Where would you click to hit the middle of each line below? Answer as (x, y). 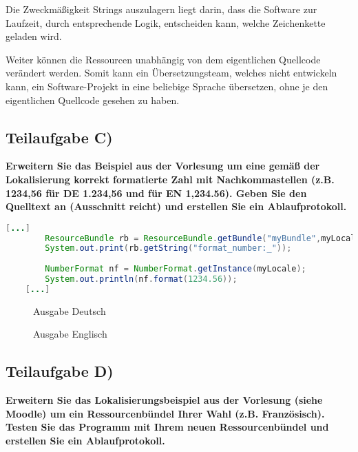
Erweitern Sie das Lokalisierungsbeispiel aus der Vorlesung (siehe (164, 400)
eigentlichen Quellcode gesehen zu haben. (93, 100)
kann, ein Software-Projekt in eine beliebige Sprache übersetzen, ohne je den (167, 86)
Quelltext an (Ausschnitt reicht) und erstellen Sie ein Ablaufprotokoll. (176, 206)
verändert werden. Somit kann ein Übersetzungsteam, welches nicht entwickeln (171, 73)
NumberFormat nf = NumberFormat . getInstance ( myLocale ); (176, 269)
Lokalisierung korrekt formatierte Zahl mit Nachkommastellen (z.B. (170, 179)
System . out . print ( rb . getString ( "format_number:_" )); (168, 248)
